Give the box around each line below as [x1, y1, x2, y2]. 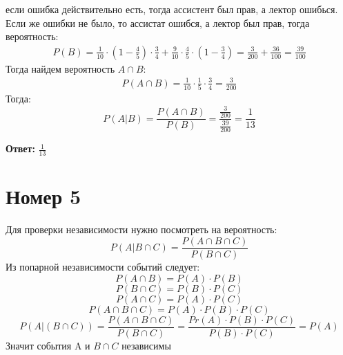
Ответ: [6, 141, 35, 156]
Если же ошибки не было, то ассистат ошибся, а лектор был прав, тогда [6, 15, 310, 30]
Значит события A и [6, 338, 90, 352]
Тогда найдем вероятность [6, 61, 115, 75]
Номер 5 [6, 182, 81, 210]
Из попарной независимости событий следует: [6, 260, 200, 274]
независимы [121, 338, 171, 352]
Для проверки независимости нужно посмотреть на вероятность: [6, 222, 277, 237]
